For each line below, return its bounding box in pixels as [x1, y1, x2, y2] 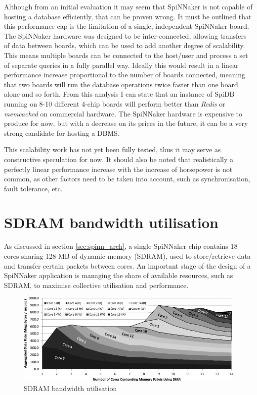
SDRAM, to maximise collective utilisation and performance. [4, 280, 189, 290]
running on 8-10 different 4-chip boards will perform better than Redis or [4, 98, 225, 109]
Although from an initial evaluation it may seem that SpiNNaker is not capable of [4, 1, 253, 11]
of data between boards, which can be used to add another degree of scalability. [4, 40, 245, 51]
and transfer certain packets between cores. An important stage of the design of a [4, 260, 251, 271]
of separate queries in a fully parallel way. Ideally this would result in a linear [4, 59, 239, 70]
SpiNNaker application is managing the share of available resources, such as [4, 270, 233, 281]
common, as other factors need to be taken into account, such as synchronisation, [4, 173, 250, 184]
